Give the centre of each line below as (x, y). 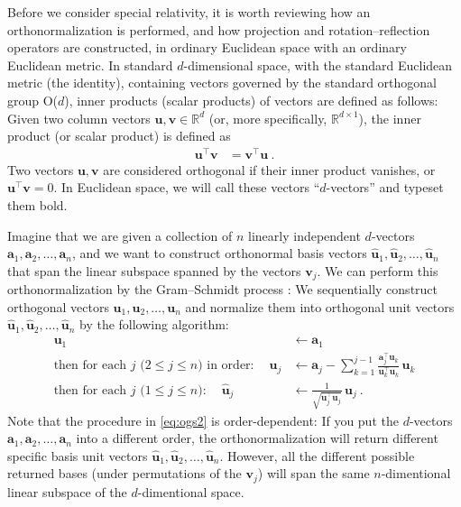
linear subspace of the (67, 491)
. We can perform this (378, 270)
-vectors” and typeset (385, 187)
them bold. (37, 205)
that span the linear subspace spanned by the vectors (154, 270)
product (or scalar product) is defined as (119, 136)
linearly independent (304, 235)
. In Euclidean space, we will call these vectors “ (187, 187)
